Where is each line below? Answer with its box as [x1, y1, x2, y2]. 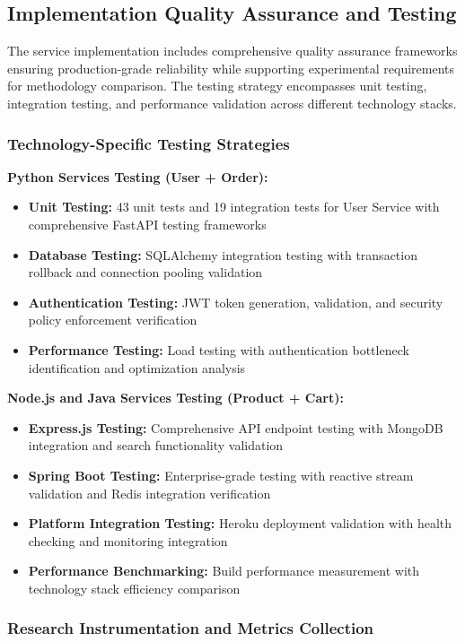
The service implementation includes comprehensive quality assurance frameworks [7, 41, 458, 60]
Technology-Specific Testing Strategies [7, 132, 290, 154]
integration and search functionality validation [28, 436, 284, 455]
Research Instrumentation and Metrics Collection [7, 617, 374, 639]
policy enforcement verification [28, 310, 197, 329]
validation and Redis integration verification [28, 483, 271, 502]
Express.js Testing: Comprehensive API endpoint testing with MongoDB [28, 418, 443, 437]
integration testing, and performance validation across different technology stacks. [7, 93, 457, 112]
